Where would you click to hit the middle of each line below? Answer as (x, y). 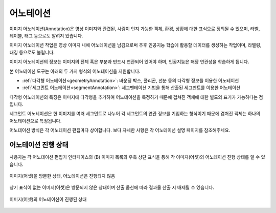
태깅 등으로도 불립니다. (32, 52)
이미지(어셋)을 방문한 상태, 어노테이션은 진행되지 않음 (62, 176)
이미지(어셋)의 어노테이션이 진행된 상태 (48, 199)
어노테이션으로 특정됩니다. (36, 121)
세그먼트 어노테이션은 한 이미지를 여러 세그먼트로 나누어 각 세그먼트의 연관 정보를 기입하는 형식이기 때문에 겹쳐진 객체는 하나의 (135, 114)
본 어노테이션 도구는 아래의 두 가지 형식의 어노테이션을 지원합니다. (75, 71)
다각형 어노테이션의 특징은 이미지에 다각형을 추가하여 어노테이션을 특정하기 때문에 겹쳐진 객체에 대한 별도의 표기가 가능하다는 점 (136, 97)
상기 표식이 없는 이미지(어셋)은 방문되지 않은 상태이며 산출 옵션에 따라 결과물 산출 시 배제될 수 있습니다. (112, 187)
